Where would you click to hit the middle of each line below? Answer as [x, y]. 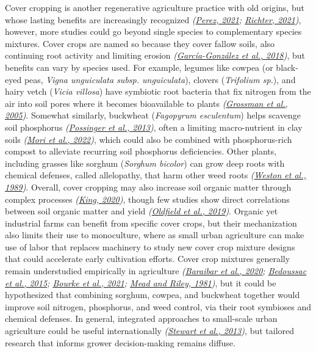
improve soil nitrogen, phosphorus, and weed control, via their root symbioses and [158, 306]
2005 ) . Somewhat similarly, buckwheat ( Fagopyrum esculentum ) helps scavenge [153, 115]
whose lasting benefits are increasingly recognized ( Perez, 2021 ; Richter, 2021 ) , [153, 19]
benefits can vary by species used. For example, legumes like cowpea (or [139, 67]
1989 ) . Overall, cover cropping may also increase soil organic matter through [148, 187]
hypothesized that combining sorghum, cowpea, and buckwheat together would [153, 295]
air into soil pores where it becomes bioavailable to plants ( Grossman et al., [146, 103]
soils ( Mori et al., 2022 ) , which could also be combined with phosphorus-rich [149, 139]
